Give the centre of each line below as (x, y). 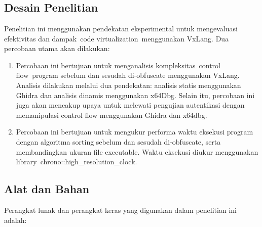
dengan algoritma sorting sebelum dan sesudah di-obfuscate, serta (118, 141)
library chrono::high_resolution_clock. (77, 162)
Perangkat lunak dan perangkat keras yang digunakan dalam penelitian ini (120, 210)
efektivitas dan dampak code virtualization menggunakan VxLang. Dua (117, 38)
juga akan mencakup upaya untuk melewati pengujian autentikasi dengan (130, 105)
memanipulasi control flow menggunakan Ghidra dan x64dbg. (111, 115)
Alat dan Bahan (47, 189)
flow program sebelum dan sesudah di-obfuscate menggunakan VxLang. (128, 75)
